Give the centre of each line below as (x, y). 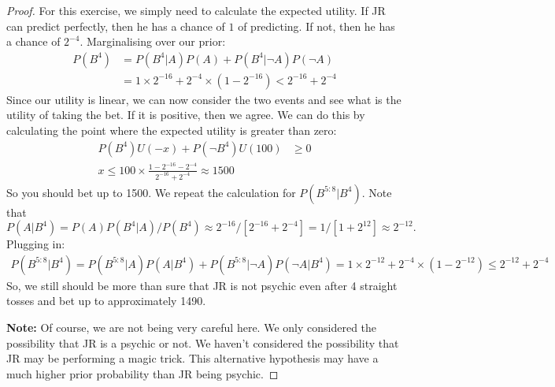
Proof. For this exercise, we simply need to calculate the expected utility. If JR (196, 10)
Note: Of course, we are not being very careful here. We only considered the (192, 327)
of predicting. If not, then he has (316, 26)
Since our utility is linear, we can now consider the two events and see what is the (204, 99)
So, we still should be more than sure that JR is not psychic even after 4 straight (202, 285)
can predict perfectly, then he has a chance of (116, 26)
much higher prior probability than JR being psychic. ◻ (142, 373)
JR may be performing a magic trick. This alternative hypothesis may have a (192, 358)
